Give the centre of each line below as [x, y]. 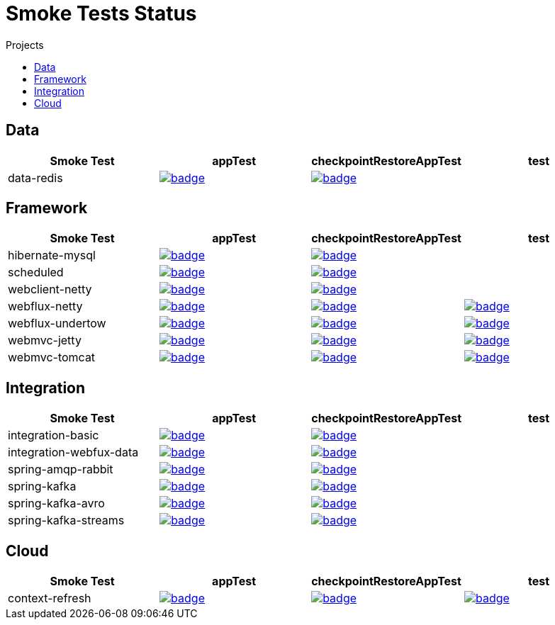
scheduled [36, 272]
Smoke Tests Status [101, 13]
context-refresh [50, 598]
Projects [25, 45]
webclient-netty [50, 289]
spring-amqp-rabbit [61, 469]
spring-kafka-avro [56, 503]
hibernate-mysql [52, 255]
